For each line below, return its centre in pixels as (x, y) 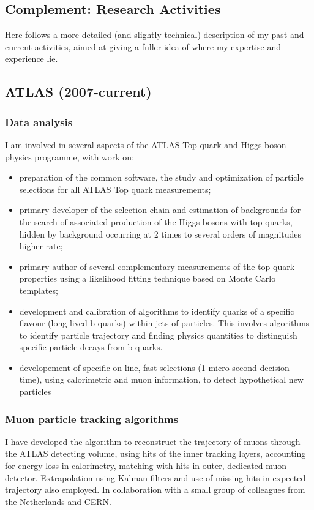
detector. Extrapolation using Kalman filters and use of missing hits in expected (155, 477)
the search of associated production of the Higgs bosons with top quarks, (156, 221)
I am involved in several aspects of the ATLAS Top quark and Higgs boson (146, 144)
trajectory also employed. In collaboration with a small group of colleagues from (155, 489)
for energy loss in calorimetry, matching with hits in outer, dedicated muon (146, 466)
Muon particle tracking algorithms (92, 418)
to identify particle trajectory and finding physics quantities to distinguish (158, 335)
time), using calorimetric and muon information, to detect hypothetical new (161, 379)
